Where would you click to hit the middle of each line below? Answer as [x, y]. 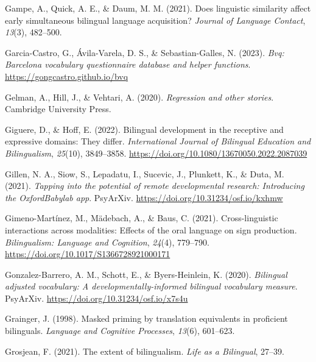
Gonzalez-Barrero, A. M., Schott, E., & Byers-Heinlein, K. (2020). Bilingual [146, 274]
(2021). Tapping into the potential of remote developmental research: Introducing [155, 186]
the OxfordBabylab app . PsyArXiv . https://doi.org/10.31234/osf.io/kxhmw [144, 197]
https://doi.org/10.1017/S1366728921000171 [88, 254]
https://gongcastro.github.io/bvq [67, 76]
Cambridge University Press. [58, 109]
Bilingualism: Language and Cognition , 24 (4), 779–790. [107, 242]
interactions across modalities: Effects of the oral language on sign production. [151, 229]
